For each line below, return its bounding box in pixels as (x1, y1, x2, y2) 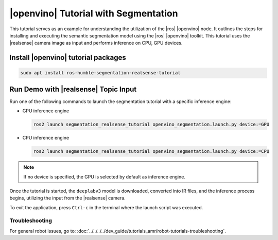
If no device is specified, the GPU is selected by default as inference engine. (23, 173, 185, 179)
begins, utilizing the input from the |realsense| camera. (9, 195, 126, 201)
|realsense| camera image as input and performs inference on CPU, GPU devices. (9, 40, 183, 46)
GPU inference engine (22, 108, 69, 114)
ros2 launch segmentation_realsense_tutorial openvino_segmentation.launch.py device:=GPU (33, 122, 270, 128)
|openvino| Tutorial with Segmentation (9, 8, 178, 19)
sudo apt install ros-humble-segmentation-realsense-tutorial (20, 70, 181, 76)
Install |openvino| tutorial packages (9, 53, 126, 62)
